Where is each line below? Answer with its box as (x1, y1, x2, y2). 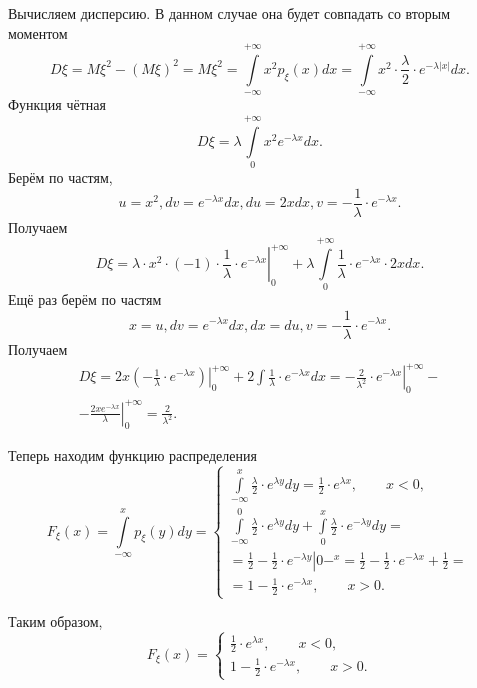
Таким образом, (8, 611, 103, 632)
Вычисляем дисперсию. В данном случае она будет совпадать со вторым (8, 3, 451, 23)
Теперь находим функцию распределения (8, 445, 257, 466)
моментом (8, 22, 68, 43)
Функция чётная (8, 94, 106, 115)
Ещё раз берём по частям (8, 289, 162, 310)
